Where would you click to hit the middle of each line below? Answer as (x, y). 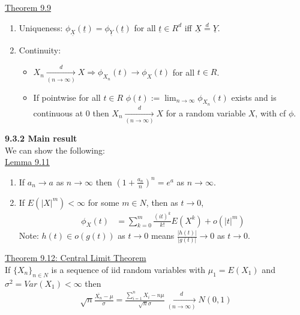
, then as (162, 202)
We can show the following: (55, 150)
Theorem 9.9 (28, 7)
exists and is (254, 97)
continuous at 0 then (71, 112)
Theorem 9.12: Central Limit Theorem (76, 258)
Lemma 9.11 (27, 162)
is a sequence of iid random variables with (128, 269)
